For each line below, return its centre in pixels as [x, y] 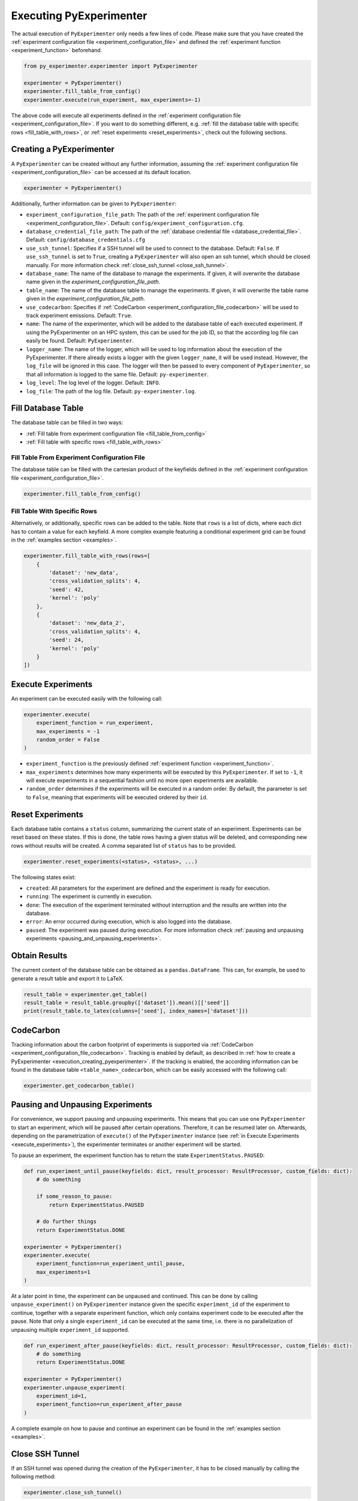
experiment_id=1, [62, 1396]
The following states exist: [43, 877]
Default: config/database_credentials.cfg [85, 240]
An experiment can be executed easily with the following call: [87, 698]
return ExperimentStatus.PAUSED [96, 1205]
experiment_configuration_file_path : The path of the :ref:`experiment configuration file [142, 215]
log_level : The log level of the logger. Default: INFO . [93, 383]
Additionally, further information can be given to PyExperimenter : [94, 204]
